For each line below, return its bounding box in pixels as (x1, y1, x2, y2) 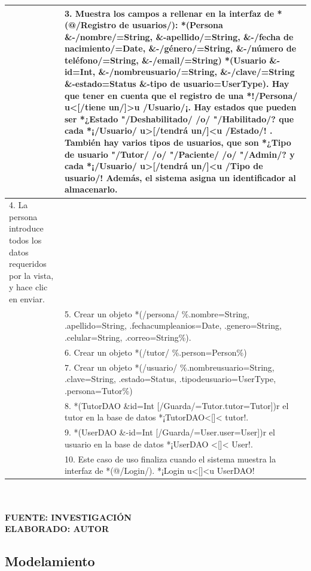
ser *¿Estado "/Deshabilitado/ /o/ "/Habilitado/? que (64, 112, 294, 125)
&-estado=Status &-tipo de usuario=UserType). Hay (64, 77, 289, 90)
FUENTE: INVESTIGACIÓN (5, 510, 132, 523)
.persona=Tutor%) (64, 384, 133, 396)
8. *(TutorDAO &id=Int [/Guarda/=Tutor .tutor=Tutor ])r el (64, 399, 289, 411)
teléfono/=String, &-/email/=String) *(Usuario (64, 53, 266, 66)
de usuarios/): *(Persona (119, 19, 223, 31)
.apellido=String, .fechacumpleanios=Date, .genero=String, (64, 319, 282, 332)
